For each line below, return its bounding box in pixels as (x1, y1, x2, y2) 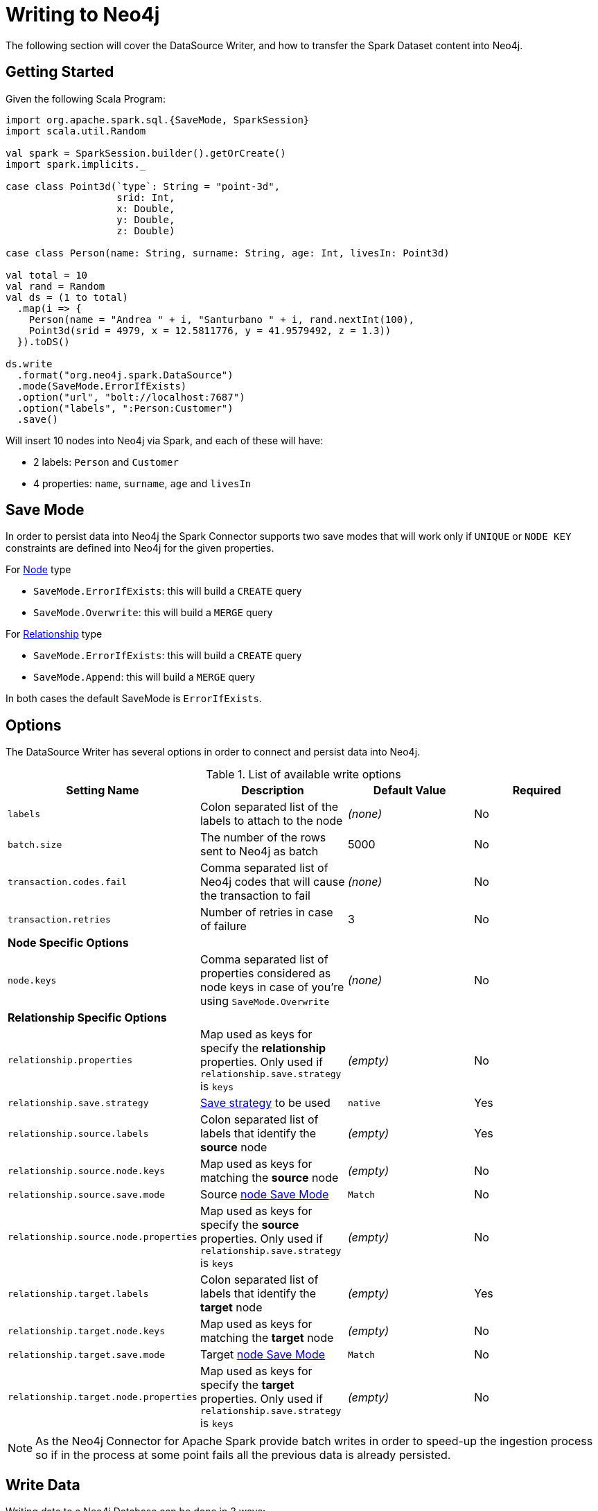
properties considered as (200, 966, 331, 981)
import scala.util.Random (6, 125, 146, 137)
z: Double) (116, 225, 175, 236)
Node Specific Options (8, 936, 129, 950)
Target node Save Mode (200, 1347, 326, 1362)
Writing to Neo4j (6, 3, 160, 26)
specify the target (200, 1378, 294, 1392)
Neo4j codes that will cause (200, 875, 345, 889)
